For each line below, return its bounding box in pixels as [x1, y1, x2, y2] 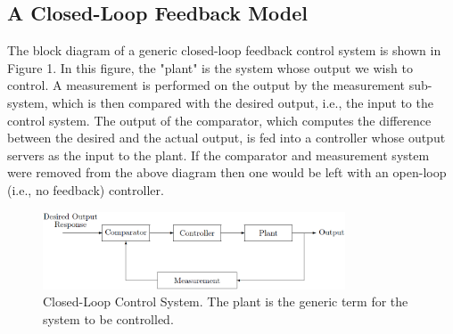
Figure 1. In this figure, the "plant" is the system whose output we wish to [7, 58, 413, 77]
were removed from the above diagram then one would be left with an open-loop [7, 163, 447, 182]
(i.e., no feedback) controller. [7, 180, 164, 199]
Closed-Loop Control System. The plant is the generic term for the [43, 292, 408, 311]
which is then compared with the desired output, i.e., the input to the [52, 93, 433, 111]
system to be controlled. [43, 309, 174, 328]
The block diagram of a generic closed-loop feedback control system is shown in [7, 41, 441, 60]
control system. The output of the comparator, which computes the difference [7, 110, 432, 129]
